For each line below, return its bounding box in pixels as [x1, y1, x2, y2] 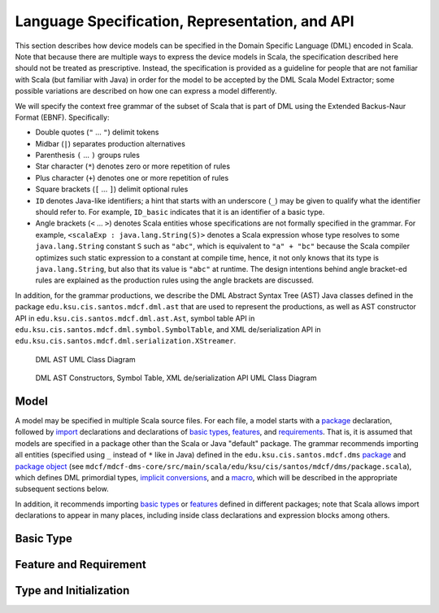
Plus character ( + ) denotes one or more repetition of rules [35, 173, 229, 182]
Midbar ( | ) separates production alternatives [35, 138, 186, 148]
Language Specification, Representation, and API [15, 12, 354, 30]
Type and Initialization [15, 583, 130, 598]
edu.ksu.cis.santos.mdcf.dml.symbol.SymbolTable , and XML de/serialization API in [15, 324, 321, 334]
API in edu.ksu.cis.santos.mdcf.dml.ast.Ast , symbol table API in [15, 313, 255, 323]
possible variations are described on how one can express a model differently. [15, 86, 277, 96]
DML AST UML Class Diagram [35, 354, 136, 364]
